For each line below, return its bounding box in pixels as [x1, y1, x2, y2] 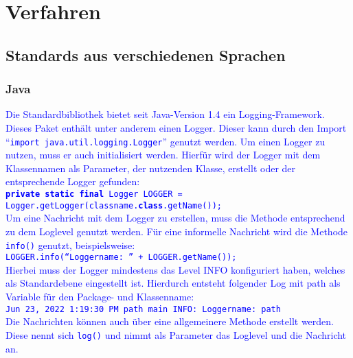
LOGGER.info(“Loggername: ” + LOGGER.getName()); [5, 252, 237, 263]
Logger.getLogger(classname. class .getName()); [5, 200, 222, 211]
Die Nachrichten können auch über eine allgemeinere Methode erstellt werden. [5, 314, 334, 329]
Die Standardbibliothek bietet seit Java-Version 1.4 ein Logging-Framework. [5, 107, 325, 121]
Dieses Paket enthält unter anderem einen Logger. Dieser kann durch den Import [5, 120, 347, 134]
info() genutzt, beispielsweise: [5, 237, 135, 252]
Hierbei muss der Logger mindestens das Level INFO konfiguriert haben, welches [5, 262, 345, 276]
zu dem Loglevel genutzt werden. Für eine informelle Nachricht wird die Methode [5, 224, 348, 238]
